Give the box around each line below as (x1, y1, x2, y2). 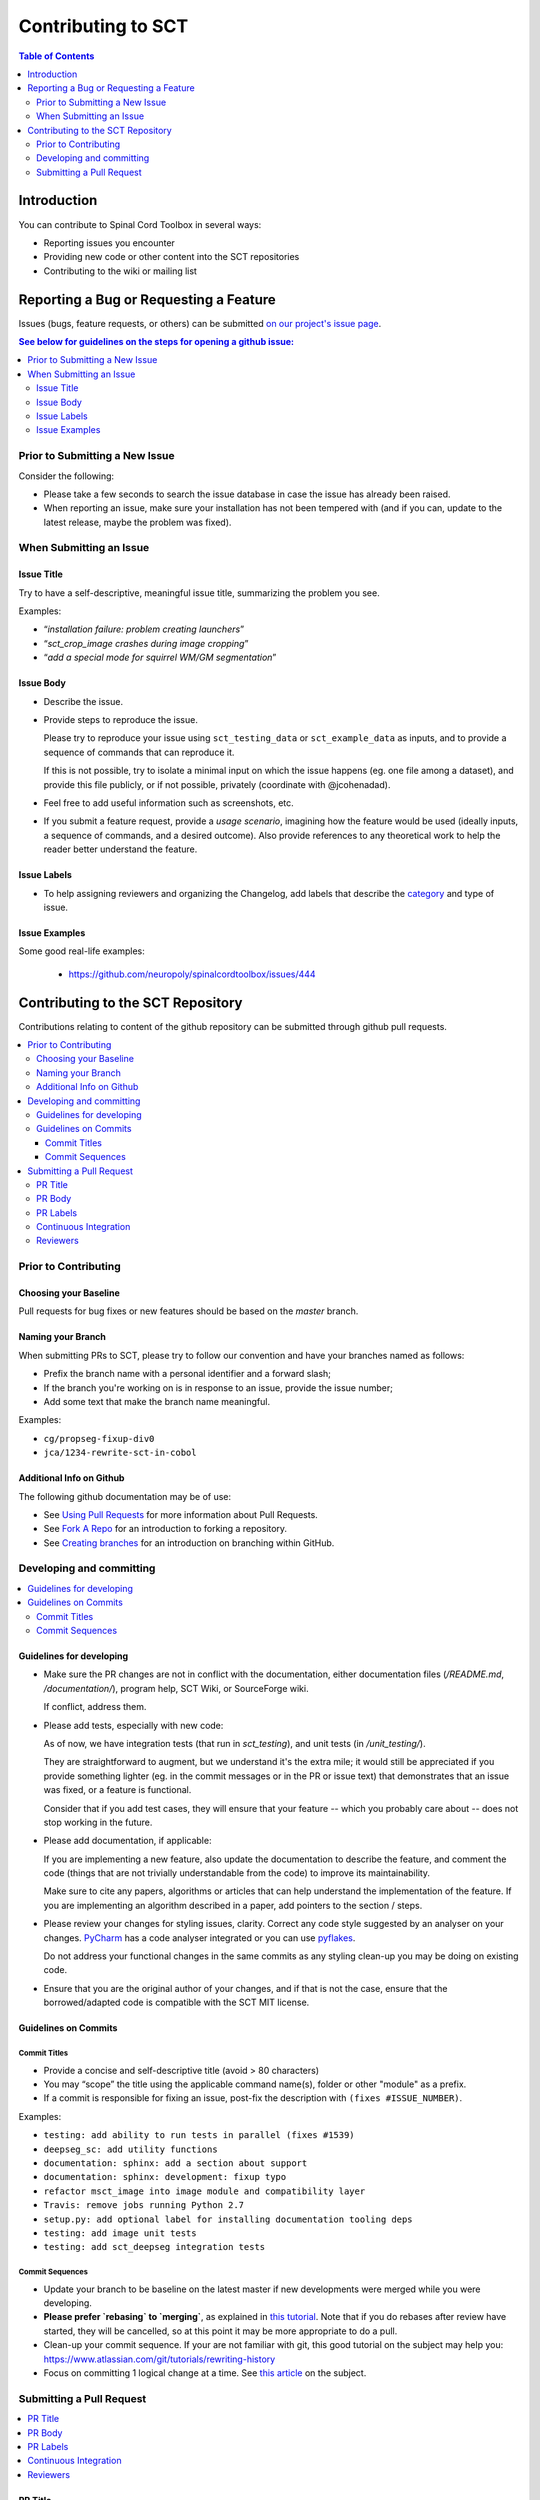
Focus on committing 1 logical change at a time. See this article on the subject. (43, 2367, 367, 2379)
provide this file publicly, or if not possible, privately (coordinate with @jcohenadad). (43, 778, 391, 790)
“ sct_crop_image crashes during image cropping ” (43, 637, 249, 649)
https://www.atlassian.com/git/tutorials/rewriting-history (43, 2353, 276, 2365)
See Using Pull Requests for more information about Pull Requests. (43, 1508, 319, 1520)
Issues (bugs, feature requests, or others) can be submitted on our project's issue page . (18, 317, 382, 329)
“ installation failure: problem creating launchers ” (43, 623, 245, 635)
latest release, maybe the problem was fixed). (43, 516, 232, 528)
